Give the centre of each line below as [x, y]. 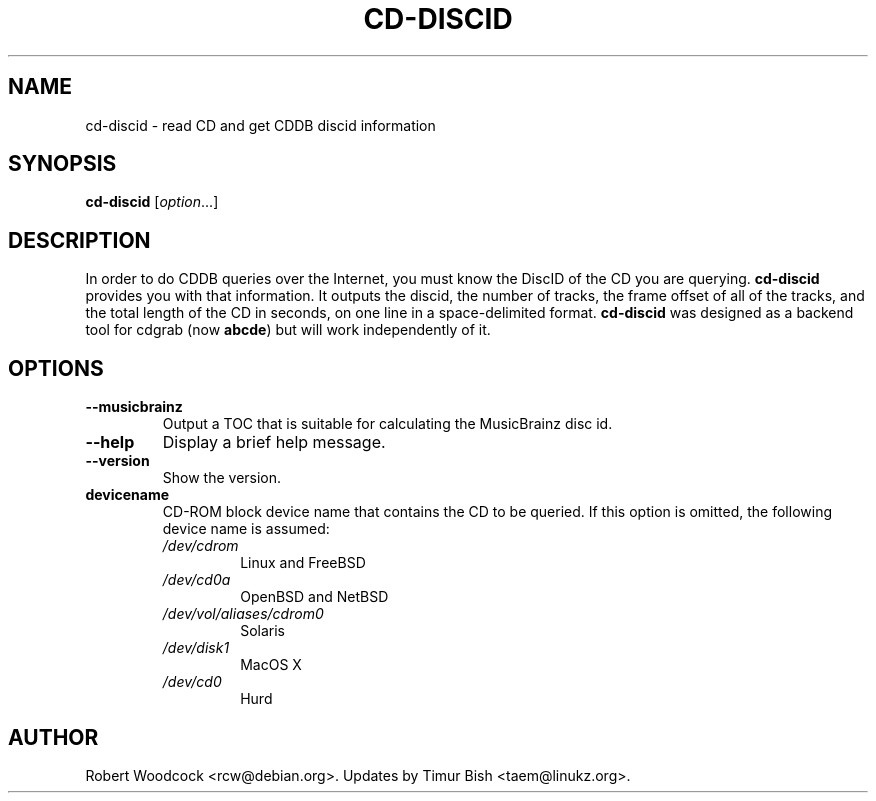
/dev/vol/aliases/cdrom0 [243, 614]
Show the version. [222, 478]
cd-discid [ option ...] [152, 202]
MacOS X [271, 665]
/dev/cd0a [196, 580]
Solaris [263, 631]
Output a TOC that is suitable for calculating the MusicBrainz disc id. [387, 424]
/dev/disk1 [196, 648]
